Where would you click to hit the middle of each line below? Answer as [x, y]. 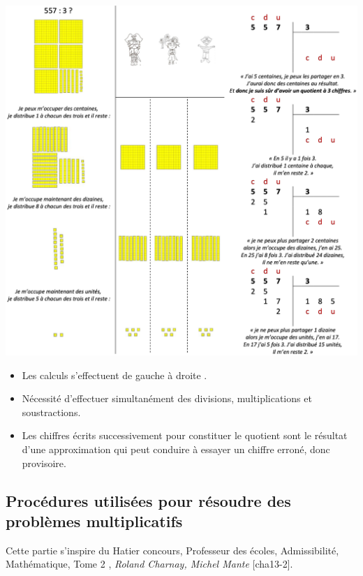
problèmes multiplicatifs [94, 520]
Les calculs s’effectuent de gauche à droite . [114, 375]
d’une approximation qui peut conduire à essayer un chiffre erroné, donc [176, 449]
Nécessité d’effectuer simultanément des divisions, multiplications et [167, 398]
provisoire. [44, 463]
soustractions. [51, 412]
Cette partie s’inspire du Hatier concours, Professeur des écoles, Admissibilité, [172, 550]
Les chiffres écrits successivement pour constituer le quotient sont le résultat [185, 435]
